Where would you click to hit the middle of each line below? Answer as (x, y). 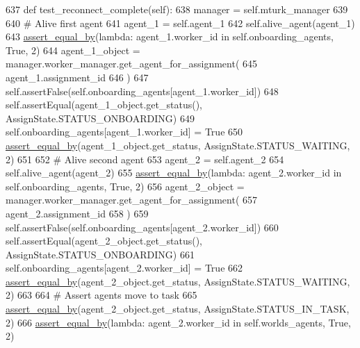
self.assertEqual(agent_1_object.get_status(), (104, 105)
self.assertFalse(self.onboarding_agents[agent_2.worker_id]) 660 (142, 227)
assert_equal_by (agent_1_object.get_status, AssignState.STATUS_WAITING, (178, 145)
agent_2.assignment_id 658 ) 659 (77, 213)
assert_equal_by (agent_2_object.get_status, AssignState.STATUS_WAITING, (178, 281)
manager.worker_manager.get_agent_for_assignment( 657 (132, 200)
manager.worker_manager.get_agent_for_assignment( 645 (132, 64)
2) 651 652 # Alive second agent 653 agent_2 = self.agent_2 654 (145, 159)
